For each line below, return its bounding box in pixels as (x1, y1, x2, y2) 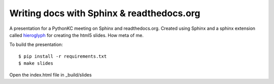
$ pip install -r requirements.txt (18, 53, 107, 59)
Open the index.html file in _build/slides (9, 71, 92, 78)
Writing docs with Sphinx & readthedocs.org (9, 8, 200, 19)
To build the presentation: (9, 41, 63, 48)
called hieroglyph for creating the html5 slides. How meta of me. (9, 32, 144, 38)
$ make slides (18, 61, 53, 66)
